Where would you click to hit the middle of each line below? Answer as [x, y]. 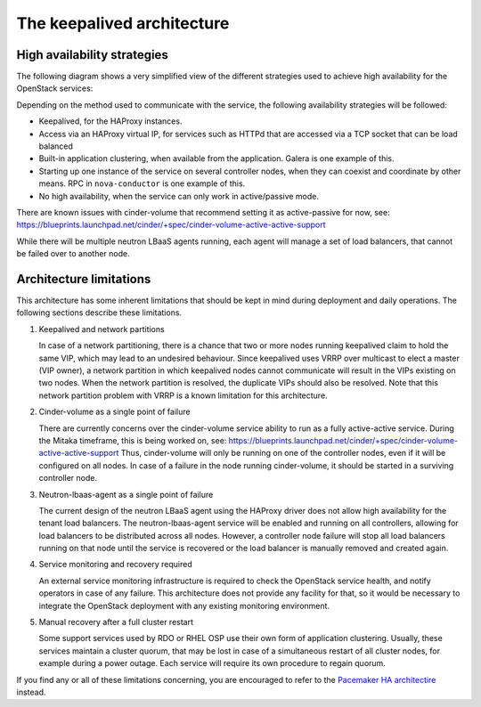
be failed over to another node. [73, 254]
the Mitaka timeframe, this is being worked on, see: [133, 440]
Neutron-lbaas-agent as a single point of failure [126, 494]
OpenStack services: [55, 88]
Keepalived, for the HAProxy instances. [110, 121]
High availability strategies [92, 55]
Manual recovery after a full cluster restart [116, 622]
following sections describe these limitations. [99, 313]
